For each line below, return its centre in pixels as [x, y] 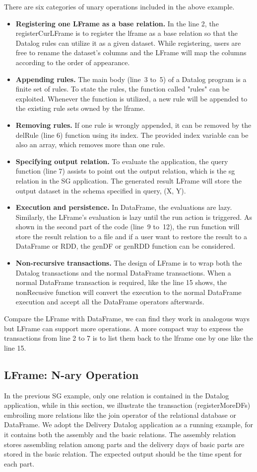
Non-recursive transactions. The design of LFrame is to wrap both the [129, 263]
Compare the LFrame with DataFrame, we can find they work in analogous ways [127, 319]
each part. [19, 463]
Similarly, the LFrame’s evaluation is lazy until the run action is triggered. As [134, 217]
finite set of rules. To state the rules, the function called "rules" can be [122, 89]
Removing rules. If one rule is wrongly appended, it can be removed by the [133, 125]
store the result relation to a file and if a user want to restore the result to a [131, 236]
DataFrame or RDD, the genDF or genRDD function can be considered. [125, 246]
